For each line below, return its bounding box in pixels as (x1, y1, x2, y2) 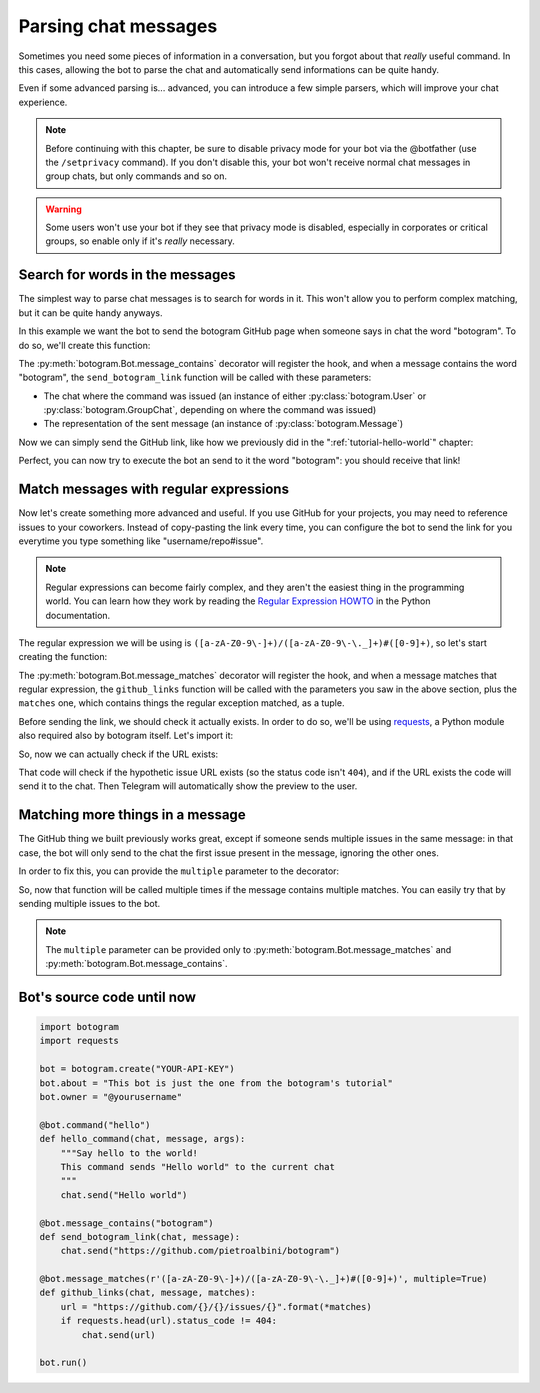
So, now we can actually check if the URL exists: (18, 748, 219, 760)
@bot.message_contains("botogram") (39, 1217, 214, 1229)
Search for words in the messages (18, 266, 236, 284)
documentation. (45, 609, 111, 621)
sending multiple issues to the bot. (18, 897, 161, 909)
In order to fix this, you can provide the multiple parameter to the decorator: (18, 865, 340, 877)
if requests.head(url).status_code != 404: (60, 1315, 277, 1327)
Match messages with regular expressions (18, 481, 290, 498)
